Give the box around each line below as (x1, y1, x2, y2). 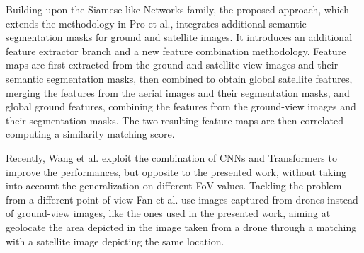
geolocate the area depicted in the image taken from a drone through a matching (6, 219, 357, 234)
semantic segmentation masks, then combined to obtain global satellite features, (6, 71, 353, 86)
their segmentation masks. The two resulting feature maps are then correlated (6, 112, 343, 127)
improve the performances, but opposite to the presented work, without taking (6, 164, 347, 179)
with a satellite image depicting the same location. (6, 233, 224, 248)
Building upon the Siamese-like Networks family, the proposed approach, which (6, 2, 350, 16)
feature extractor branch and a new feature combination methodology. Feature (6, 43, 346, 58)
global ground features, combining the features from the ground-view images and (6, 99, 356, 114)
